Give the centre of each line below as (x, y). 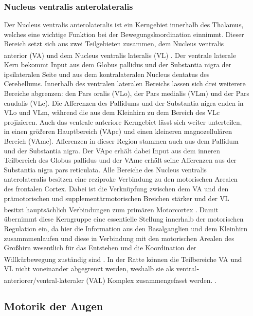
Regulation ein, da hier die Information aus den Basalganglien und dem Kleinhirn (126, 228)
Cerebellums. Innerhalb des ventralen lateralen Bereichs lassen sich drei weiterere (125, 84)
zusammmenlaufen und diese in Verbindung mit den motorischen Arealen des (119, 238)
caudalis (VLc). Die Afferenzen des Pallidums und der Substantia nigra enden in (124, 102)
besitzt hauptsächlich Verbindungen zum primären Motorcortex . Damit (111, 209)
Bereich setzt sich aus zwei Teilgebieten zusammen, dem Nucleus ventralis (114, 44)
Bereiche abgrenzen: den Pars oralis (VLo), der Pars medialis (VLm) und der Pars (126, 93)
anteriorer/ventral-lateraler (44, 280)
